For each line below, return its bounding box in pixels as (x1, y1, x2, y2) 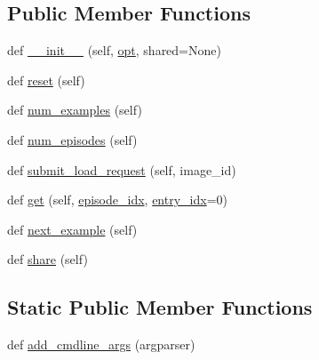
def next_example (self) (7, 220, 138, 238)
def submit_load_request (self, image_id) (7, 160, 236, 179)
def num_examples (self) (7, 100, 142, 119)
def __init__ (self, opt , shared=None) (7, 41, 221, 60)
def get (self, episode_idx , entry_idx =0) (7, 190, 227, 209)
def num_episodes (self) (7, 130, 138, 148)
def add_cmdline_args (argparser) (7, 335, 195, 354)
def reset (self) (7, 70, 85, 89)
